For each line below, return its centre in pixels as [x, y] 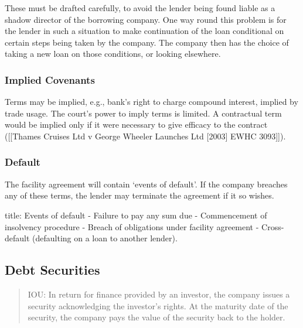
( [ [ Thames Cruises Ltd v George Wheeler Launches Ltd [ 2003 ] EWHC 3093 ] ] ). [145, 136]
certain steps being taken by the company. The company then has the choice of [147, 42]
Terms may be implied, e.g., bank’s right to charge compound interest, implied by [151, 102]
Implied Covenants [50, 79]
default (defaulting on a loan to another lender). [91, 238]
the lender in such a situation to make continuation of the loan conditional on [144, 31]
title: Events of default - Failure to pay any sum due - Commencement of [136, 215]
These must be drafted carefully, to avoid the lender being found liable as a [140, 8]
